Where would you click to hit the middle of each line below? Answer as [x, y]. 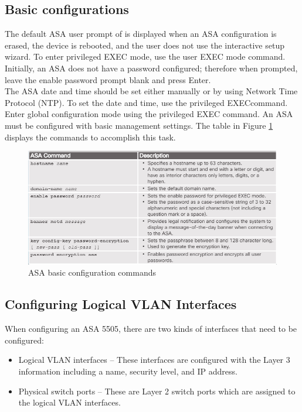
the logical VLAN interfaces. [69, 402]
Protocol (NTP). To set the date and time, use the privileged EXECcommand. [146, 102]
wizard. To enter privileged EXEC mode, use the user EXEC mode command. [145, 56]
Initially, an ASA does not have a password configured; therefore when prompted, [151, 68]
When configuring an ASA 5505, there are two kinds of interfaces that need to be [151, 329]
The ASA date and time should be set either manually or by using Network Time [151, 91]
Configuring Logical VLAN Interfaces [121, 304]
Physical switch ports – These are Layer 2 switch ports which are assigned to [157, 391]
